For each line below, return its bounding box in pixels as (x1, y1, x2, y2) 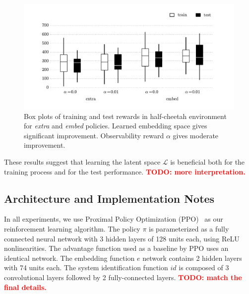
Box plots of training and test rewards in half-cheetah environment (24, 111, 227, 121)
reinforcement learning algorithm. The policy (4, 223, 140, 234)
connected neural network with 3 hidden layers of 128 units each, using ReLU (4, 233, 240, 243)
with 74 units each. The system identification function (4, 262, 168, 273)
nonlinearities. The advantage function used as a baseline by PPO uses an (4, 243, 229, 253)
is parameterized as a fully (149, 223, 229, 234)
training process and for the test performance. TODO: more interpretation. (4, 166, 246, 176)
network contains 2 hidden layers (142, 252, 242, 263)
